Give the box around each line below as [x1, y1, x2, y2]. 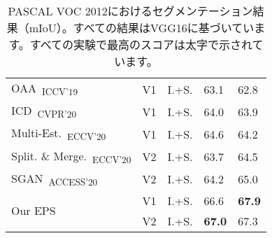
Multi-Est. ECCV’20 [11, 125, 106, 143]
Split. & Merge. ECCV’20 [11, 147, 131, 166]
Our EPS [11, 202, 56, 219]
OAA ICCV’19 [11, 80, 78, 99]
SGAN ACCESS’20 [11, 169, 98, 188]
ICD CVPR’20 [11, 102, 77, 121]
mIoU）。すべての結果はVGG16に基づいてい [29, 20, 255, 36]
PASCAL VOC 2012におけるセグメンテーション [8, 3, 253, 19]
